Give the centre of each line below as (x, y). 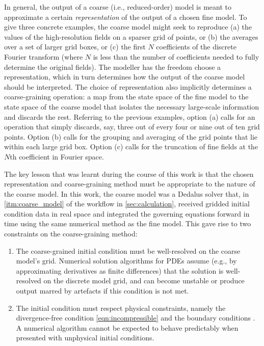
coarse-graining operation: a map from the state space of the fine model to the (126, 97)
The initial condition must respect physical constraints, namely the (121, 308)
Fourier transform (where (44, 56)
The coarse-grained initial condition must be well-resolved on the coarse (128, 250)
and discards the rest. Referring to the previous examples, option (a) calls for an (130, 116)
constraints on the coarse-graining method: (71, 234)
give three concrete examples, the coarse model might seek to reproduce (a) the (128, 27)
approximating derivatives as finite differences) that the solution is (120, 270)
